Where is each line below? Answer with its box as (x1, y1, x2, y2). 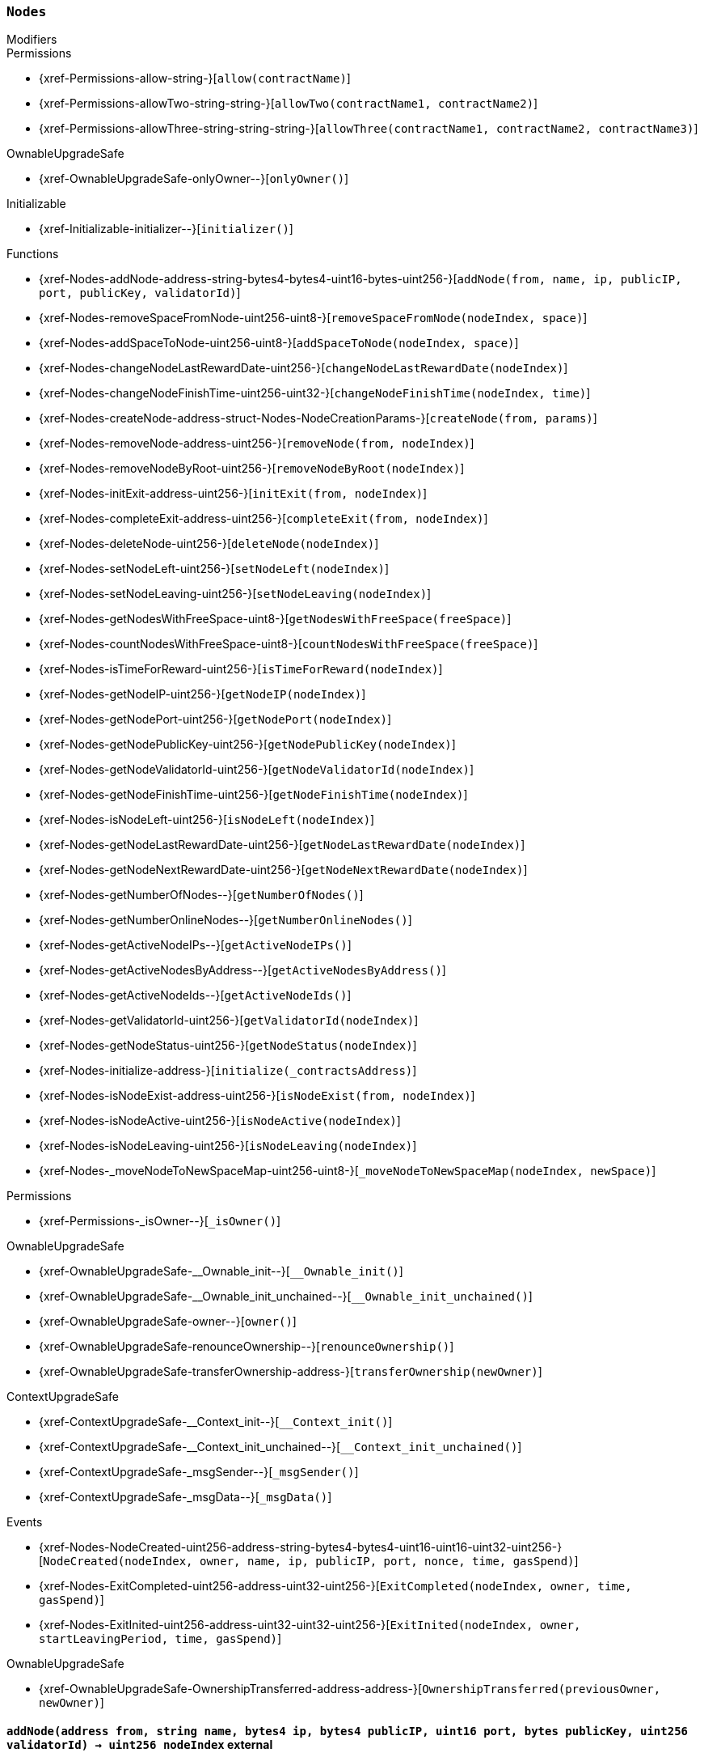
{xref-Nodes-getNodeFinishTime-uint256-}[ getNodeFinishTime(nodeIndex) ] (39, 787, 468, 802)
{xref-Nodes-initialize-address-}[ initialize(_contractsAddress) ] (39, 1063, 417, 1078)
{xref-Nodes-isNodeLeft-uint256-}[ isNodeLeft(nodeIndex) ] (39, 813, 375, 827)
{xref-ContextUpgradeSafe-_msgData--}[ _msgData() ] (39, 1490, 332, 1504)
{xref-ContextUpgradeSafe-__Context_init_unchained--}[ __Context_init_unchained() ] (39, 1440, 522, 1454)
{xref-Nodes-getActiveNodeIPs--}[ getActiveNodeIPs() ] (39, 938, 352, 953)
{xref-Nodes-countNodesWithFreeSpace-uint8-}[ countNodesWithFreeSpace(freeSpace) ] (39, 637, 538, 651)
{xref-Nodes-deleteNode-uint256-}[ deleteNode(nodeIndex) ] (39, 537, 379, 551)
